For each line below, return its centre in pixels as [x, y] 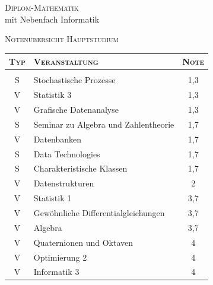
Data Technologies [67, 153]
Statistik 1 [53, 198]
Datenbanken [58, 139]
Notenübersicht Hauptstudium [62, 39]
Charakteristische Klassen [80, 168]
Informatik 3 [56, 272]
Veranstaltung [66, 61]
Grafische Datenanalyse [76, 110]
